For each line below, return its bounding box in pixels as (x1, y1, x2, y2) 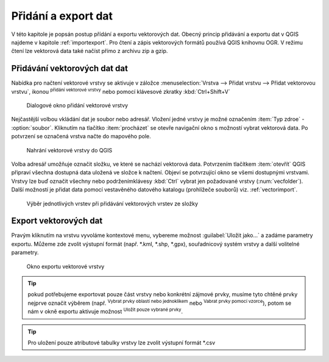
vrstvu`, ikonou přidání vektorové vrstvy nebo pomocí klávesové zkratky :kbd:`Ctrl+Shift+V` (11, 87, 231, 95)
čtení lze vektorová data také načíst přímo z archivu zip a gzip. (11, 48, 168, 55)
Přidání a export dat (11, 9, 113, 23)
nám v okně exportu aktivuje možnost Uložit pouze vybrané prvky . (27, 307, 183, 315)
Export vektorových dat (11, 216, 103, 226)
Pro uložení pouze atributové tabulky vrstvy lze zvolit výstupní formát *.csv (27, 339, 216, 346)
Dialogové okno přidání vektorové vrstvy (26, 102, 128, 109)
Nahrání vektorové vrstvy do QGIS (26, 146, 113, 154)
